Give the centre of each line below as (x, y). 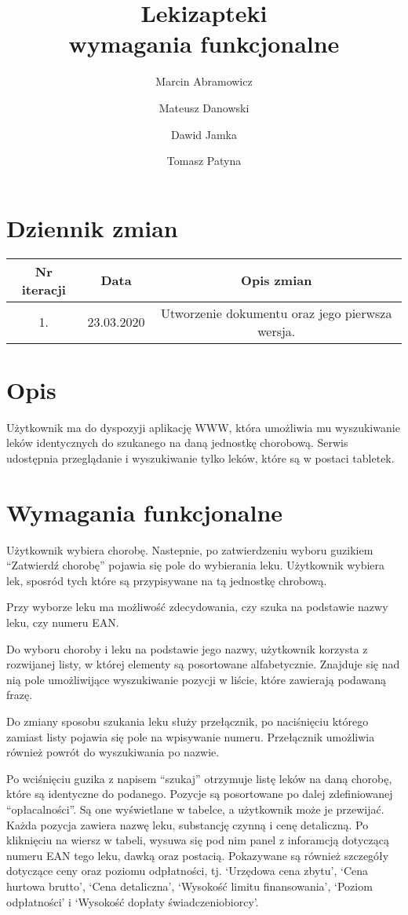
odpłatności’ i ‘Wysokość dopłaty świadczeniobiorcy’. (133, 901)
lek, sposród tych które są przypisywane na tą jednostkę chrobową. (167, 580)
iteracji (44, 289)
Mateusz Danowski (204, 107)
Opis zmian (277, 280)
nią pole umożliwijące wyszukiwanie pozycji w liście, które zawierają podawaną (196, 679)
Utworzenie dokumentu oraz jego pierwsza (277, 313)
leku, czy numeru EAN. (63, 622)
